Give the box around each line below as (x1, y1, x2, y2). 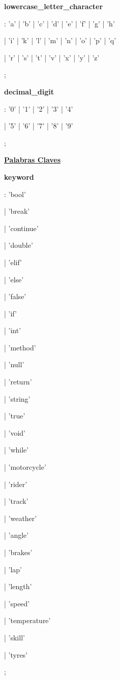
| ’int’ (4, 325, 21, 336)
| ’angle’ (4, 530, 29, 540)
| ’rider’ (4, 478, 27, 489)
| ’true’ (4, 410, 25, 421)
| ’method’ (4, 342, 36, 352)
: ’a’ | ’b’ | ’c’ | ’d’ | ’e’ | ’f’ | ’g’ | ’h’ (4, 18, 115, 28)
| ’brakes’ (4, 547, 33, 557)
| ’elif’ (4, 256, 22, 267)
